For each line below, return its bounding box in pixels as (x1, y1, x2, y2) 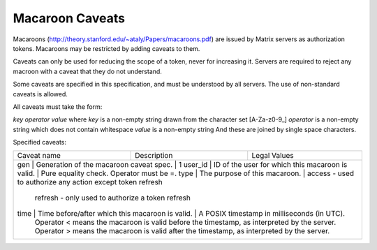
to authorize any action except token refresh (17, 177, 163, 187)
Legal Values (251, 151, 294, 161)
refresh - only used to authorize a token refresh (34, 193, 191, 203)
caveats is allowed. (13, 89, 68, 98)
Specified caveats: (13, 138, 66, 147)
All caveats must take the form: (13, 102, 103, 111)
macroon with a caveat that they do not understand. (13, 67, 162, 75)
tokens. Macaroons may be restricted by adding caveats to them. (13, 44, 200, 52)
